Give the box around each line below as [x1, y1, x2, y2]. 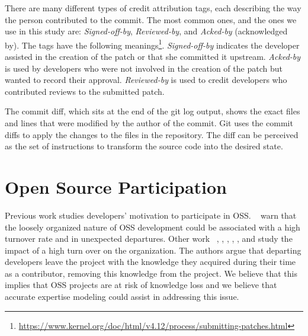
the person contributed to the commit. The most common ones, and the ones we [5, 13, 297, 25]
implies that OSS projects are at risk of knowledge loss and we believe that [5, 279, 277, 291]
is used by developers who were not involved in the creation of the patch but [5, 62, 283, 74]
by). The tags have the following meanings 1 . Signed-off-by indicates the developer [5, 37, 300, 51]
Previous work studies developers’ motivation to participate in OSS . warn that [5, 209, 297, 221]
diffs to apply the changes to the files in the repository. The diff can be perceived [5, 128, 299, 140]
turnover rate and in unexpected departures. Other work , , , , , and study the [5, 232, 293, 245]
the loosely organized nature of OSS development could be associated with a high [5, 220, 300, 233]
